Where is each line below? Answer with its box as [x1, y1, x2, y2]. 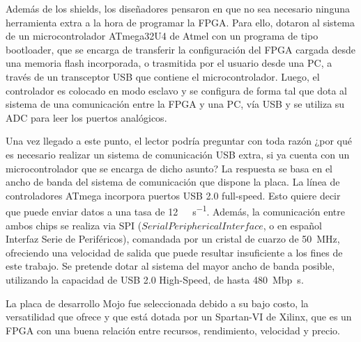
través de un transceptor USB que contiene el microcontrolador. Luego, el [6, 69, 320, 83]
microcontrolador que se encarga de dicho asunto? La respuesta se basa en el [6, 161, 333, 175]
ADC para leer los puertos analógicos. [6, 110, 167, 124]
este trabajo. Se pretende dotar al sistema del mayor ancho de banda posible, [6, 259, 335, 273]
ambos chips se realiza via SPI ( [6, 218, 142, 232]
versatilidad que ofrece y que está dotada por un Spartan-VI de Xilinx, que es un [6, 309, 352, 324]
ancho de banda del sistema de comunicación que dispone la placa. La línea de [6, 174, 340, 189]
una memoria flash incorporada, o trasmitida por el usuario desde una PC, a [6, 56, 332, 70]
